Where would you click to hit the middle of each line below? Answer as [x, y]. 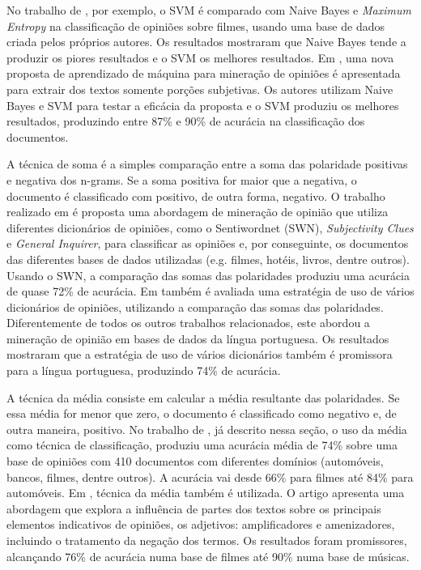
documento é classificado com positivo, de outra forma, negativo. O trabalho [196, 196]
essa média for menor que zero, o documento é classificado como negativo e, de [202, 413]
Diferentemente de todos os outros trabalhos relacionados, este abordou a [188, 323]
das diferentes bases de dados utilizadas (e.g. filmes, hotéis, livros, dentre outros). [208, 259]
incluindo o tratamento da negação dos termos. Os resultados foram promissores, [207, 540]
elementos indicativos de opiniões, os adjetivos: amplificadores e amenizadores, [201, 524]
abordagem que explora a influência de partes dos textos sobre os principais [194, 508]
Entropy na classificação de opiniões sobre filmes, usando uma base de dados [196, 26]
